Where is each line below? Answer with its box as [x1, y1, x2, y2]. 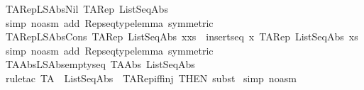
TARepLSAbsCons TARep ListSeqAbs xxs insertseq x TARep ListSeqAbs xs [5, 29, 358, 44]
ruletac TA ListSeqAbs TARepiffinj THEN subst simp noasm [5, 70, 297, 85]
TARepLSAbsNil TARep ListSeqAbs [5, 1, 168, 16]
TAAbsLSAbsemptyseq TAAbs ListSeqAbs [5, 57, 195, 72]
